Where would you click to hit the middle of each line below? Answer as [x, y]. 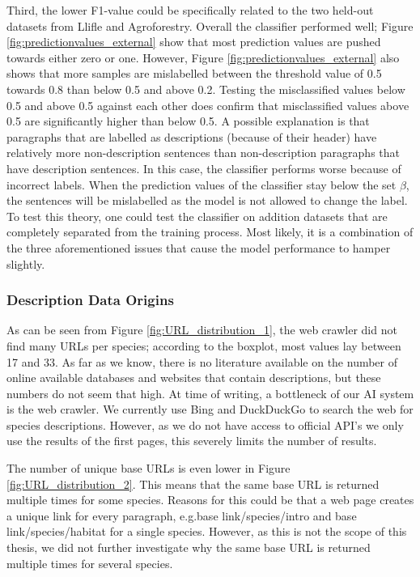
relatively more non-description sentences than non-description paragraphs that [203, 153]
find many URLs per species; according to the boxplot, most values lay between [204, 345]
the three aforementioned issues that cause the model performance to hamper [199, 247]
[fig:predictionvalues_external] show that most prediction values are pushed [194, 42]
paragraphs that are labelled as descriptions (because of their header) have [192, 136]
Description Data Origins [90, 300]
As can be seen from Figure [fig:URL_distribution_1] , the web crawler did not [202, 330]
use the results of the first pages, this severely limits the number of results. [192, 441]
